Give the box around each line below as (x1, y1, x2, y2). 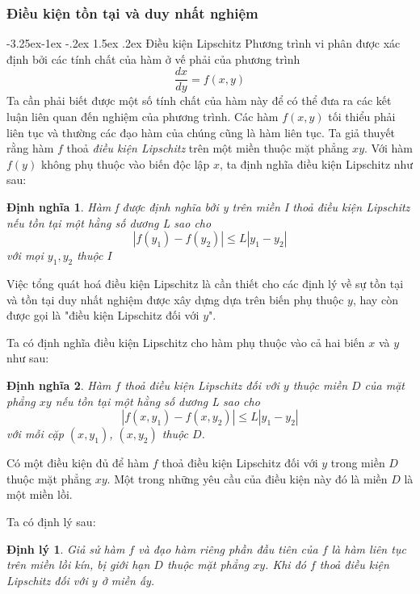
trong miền (330, 454, 385, 471)
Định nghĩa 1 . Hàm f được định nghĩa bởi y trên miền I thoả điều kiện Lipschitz (6, 199, 410, 215)
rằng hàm (6, 140, 54, 157)
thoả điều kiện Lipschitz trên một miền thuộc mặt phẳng (66, 140, 349, 157)
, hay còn (352, 291, 398, 307)
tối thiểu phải (328, 108, 396, 125)
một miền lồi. (6, 486, 73, 503)
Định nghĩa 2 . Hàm (6, 376, 111, 393)
